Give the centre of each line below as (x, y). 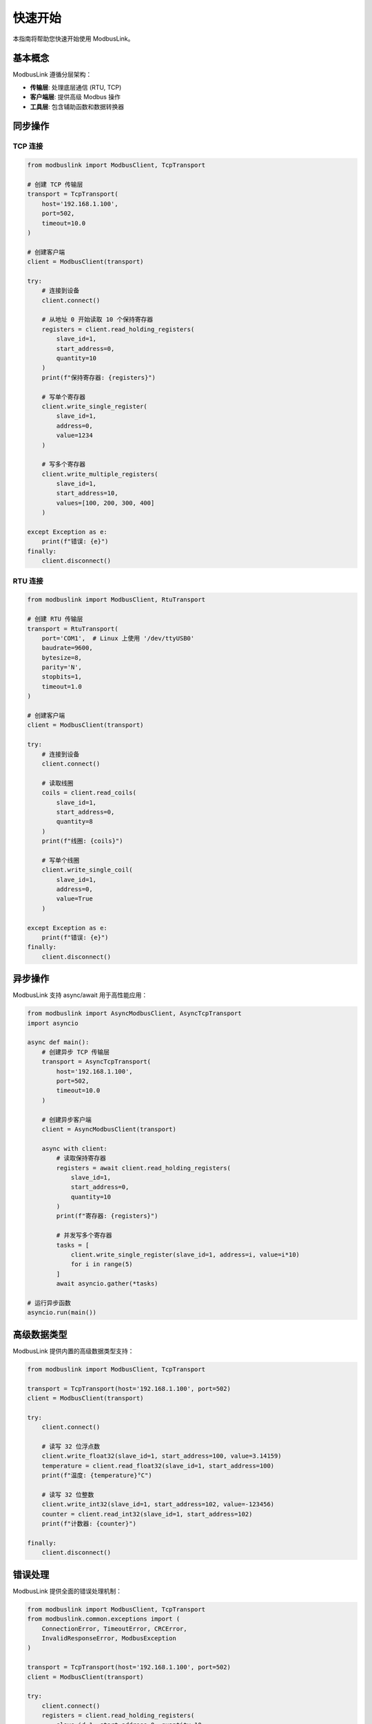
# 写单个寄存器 (64, 397)
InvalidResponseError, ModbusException (109, 1638)
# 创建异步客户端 (67, 1120)
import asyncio (53, 1023)
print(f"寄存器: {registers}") (107, 1216)
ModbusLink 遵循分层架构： (52, 74)
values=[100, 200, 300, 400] (105, 503)
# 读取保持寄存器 (81, 1158)
